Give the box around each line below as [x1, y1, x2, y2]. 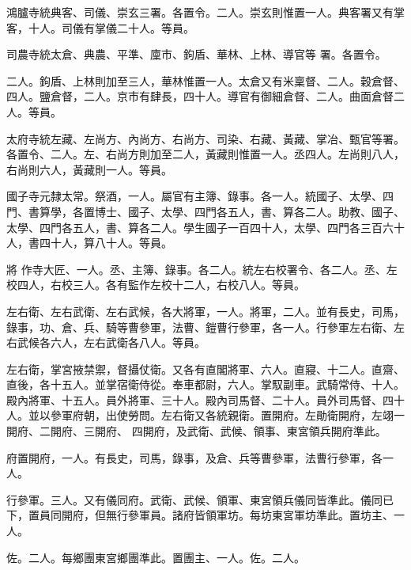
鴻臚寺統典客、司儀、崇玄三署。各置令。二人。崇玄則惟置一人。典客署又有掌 [6, 4, 405, 20]
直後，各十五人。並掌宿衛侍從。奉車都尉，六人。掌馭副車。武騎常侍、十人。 [6, 376, 405, 393]
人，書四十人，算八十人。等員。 [6, 234, 172, 251]
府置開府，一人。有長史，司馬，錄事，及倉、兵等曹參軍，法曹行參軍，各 [6, 449, 383, 465]
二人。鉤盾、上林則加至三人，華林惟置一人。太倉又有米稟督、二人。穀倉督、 [6, 72, 405, 89]
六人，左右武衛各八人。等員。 [50, 334, 205, 351]
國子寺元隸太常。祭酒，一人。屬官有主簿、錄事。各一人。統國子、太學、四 [6, 188, 394, 204]
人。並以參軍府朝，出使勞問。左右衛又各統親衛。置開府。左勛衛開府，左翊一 [6, 407, 405, 424]
